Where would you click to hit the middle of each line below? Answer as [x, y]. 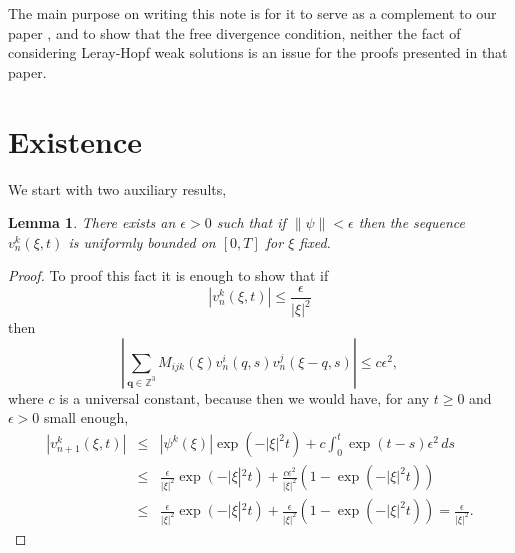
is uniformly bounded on [142, 241]
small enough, [86, 417]
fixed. [315, 241]
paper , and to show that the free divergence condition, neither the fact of [234, 32]
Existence [75, 140]
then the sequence [412, 222]
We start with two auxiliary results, [117, 188]
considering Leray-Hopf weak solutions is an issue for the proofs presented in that [258, 52]
